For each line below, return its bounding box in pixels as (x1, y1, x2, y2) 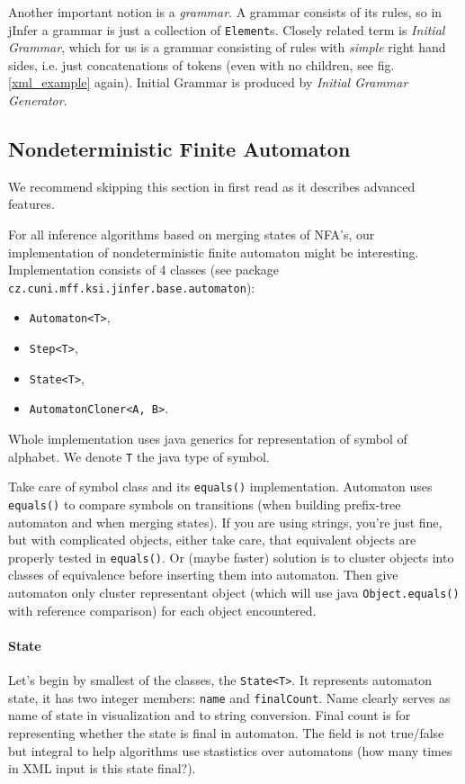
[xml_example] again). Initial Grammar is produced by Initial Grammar (8, 73, 408, 92)
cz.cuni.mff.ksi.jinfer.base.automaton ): (8, 277, 255, 296)
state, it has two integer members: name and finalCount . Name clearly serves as (8, 688, 451, 707)
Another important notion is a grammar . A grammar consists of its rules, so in (8, 3, 443, 21)
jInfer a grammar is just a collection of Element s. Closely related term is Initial (8, 20, 445, 39)
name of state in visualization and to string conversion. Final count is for (8, 706, 411, 725)
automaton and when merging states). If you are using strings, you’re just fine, (8, 512, 443, 531)
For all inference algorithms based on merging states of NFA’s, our (8, 225, 375, 244)
